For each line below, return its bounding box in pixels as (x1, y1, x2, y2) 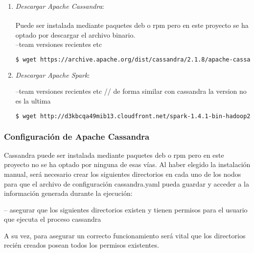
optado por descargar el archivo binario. (15, 29, 136, 40)
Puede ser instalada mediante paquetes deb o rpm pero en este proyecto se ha (15, 20, 249, 30)
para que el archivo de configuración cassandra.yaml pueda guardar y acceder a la (4, 178, 249, 189)
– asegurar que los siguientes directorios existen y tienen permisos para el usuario (4, 204, 248, 214)
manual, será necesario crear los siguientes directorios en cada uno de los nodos (4, 169, 241, 179)
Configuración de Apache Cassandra (4, 130, 150, 143)
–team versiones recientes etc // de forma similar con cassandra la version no (15, 86, 247, 96)
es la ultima (15, 96, 51, 106)
